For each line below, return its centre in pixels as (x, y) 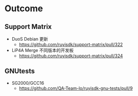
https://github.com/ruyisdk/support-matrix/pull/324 (71, 56)
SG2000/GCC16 (28, 83)
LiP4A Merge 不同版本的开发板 (43, 50)
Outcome (24, 9)
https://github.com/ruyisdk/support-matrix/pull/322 (71, 44)
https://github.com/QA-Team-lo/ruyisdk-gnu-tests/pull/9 (76, 88)
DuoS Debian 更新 (30, 39)
